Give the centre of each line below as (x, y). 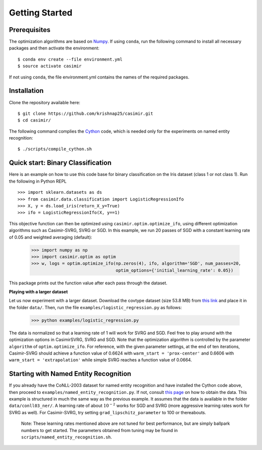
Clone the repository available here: (45, 102)
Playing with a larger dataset (38, 292)
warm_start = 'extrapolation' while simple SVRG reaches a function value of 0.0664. (100, 360)
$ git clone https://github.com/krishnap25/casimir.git (85, 113)
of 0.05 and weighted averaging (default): (50, 237)
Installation (26, 91)
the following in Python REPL (38, 181)
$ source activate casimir (50, 66)
